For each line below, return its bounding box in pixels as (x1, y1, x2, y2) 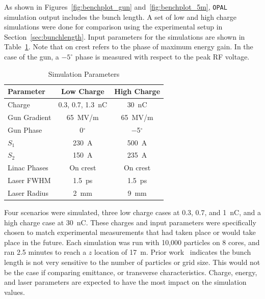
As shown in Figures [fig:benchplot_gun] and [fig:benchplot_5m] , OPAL (4, 2, 227, 12)
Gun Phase (8, 124, 42, 135)
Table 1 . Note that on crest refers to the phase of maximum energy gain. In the (4, 41, 253, 52)
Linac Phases (8, 162, 48, 173)
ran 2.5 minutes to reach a (4, 247, 87, 257)
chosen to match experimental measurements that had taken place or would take (4, 227, 256, 237)
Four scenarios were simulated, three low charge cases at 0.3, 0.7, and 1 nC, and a (4, 207, 261, 218)
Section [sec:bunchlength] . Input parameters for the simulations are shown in (4, 31, 245, 42)
